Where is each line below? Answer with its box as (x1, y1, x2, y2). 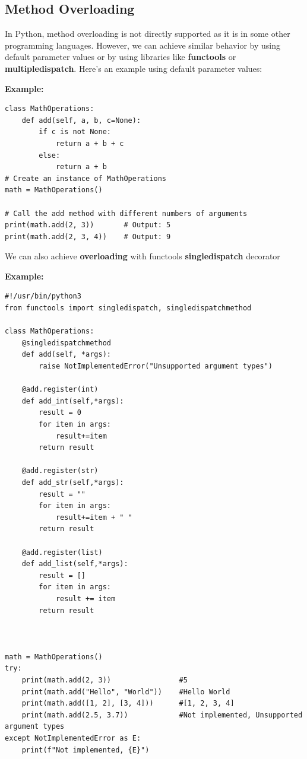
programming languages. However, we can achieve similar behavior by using (5, 39, 280, 51)
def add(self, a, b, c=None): (21, 116, 141, 125)
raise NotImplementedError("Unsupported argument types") (39, 362, 273, 371)
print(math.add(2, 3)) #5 (21, 676, 188, 685)
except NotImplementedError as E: (5, 734, 141, 743)
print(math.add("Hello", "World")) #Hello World (21, 687, 230, 696)
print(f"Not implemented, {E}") (21, 745, 150, 754)
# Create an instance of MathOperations (5, 174, 167, 183)
